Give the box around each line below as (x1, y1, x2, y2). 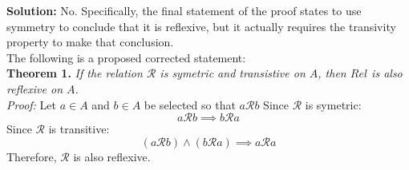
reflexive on (6, 80, 63, 97)
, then (318, 65, 346, 81)
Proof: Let (6, 96, 56, 113)
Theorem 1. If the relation (6, 65, 143, 81)
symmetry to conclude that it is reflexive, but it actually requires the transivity (6, 18, 396, 34)
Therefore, (6, 148, 57, 164)
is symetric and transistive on (160, 65, 306, 81)
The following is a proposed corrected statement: (6, 49, 246, 65)
